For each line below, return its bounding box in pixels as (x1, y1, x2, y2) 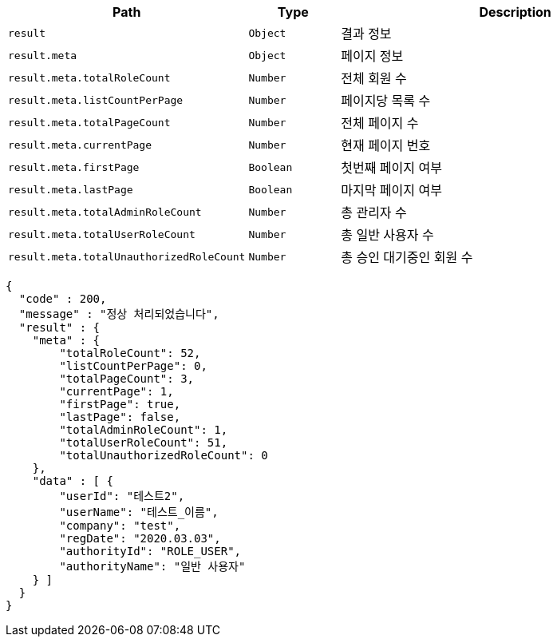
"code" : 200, (18, 292, 107, 305)
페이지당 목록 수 (341, 93, 431, 109)
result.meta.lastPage (8, 183, 133, 196)
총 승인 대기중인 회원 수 (341, 249, 473, 265)
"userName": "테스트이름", (59, 506, 219, 518)
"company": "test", (59, 519, 181, 532)
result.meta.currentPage (8, 138, 152, 151)
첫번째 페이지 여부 (341, 160, 442, 176)
